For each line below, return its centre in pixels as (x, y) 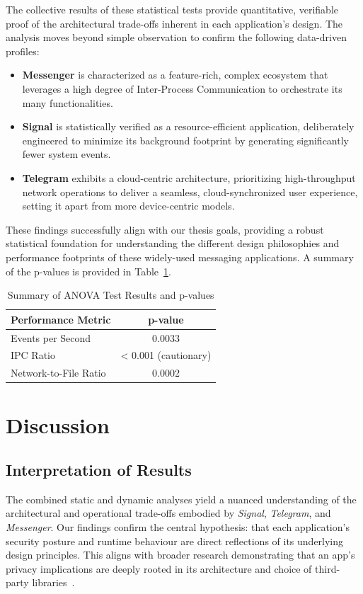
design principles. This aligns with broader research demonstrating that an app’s (180, 555)
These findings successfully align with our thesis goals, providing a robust (165, 229)
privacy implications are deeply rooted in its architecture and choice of (159, 568)
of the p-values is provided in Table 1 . (88, 271)
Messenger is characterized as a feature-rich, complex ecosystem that (175, 75)
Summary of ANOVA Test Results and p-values (111, 295)
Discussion (58, 424)
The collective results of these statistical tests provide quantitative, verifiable (172, 9)
